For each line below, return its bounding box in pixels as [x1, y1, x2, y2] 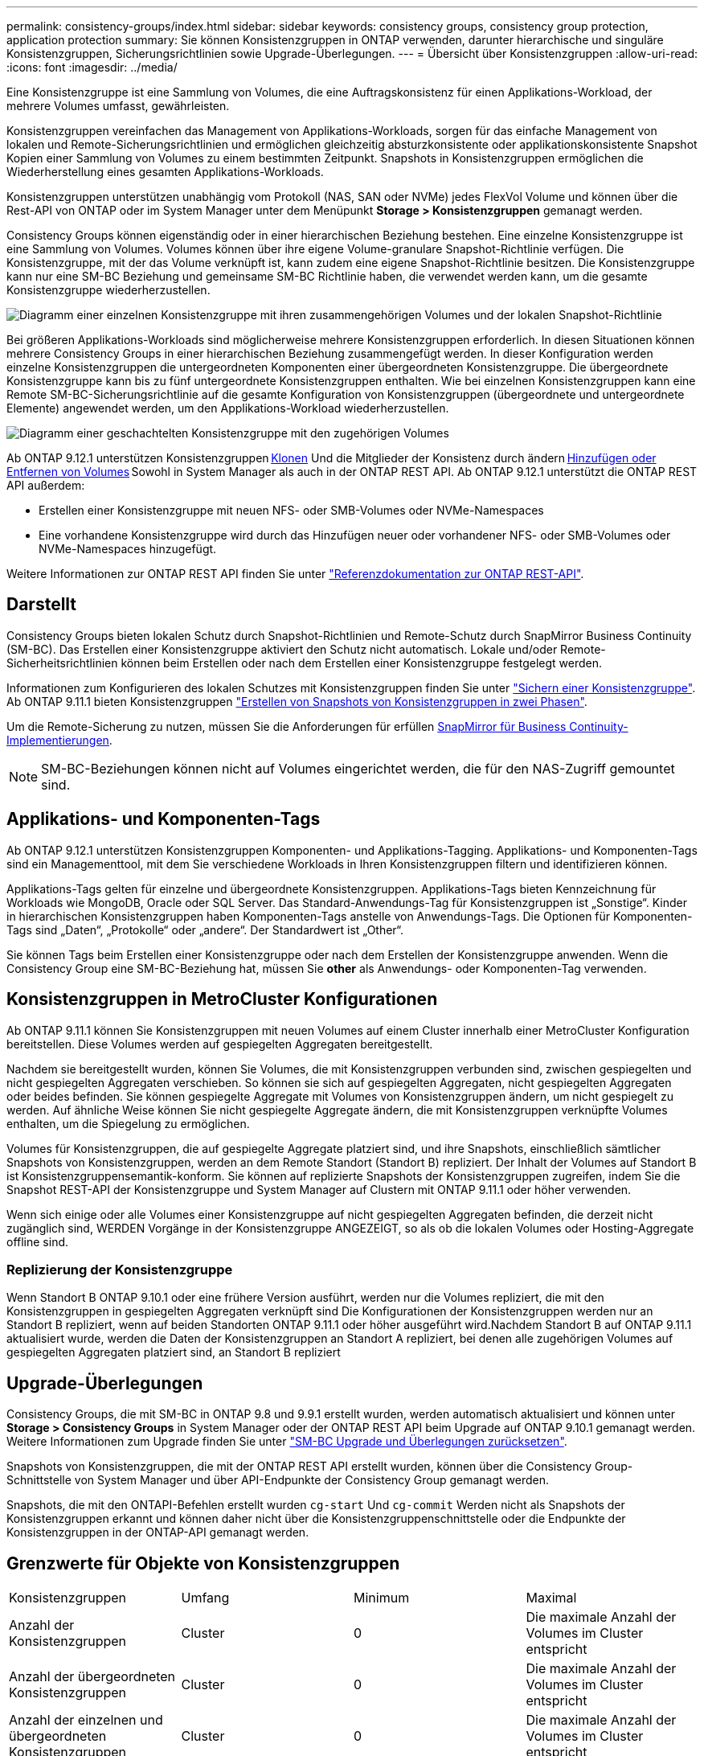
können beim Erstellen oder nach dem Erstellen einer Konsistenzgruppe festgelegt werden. [121, 655, 603, 670]
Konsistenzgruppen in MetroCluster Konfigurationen [6, 989, 438, 1010]
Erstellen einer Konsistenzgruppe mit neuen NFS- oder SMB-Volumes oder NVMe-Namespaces [39, 503, 544, 517]
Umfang [181, 1589, 230, 1606]
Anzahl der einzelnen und [9, 1711, 163, 1728]
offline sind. [6, 1234, 69, 1249]
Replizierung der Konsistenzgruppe [6, 1261, 233, 1278]
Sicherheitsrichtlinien [6, 655, 118, 670]
